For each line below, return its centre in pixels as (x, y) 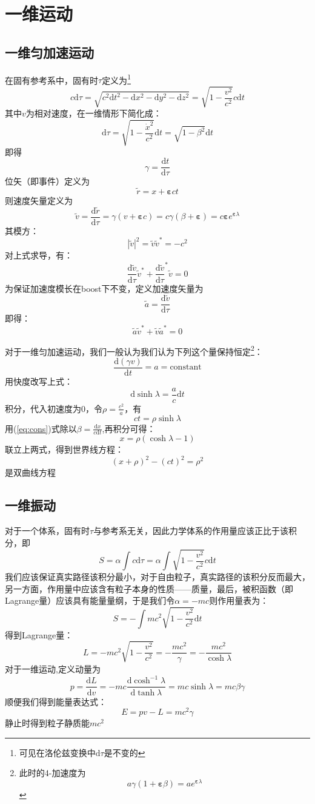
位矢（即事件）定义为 (47, 181)
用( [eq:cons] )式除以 (41, 428)
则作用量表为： (239, 600)
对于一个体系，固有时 (47, 531)
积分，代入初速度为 (43, 408)
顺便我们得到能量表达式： (56, 701)
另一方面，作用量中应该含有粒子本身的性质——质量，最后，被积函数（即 (149, 588)
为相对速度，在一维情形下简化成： (94, 113)
